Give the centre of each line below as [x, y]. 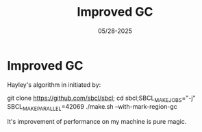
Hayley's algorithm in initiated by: [54, 84]
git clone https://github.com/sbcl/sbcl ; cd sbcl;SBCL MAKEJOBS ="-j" [102, 98]
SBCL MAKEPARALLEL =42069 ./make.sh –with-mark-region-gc [92, 108]
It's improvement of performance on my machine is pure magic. [97, 122]
